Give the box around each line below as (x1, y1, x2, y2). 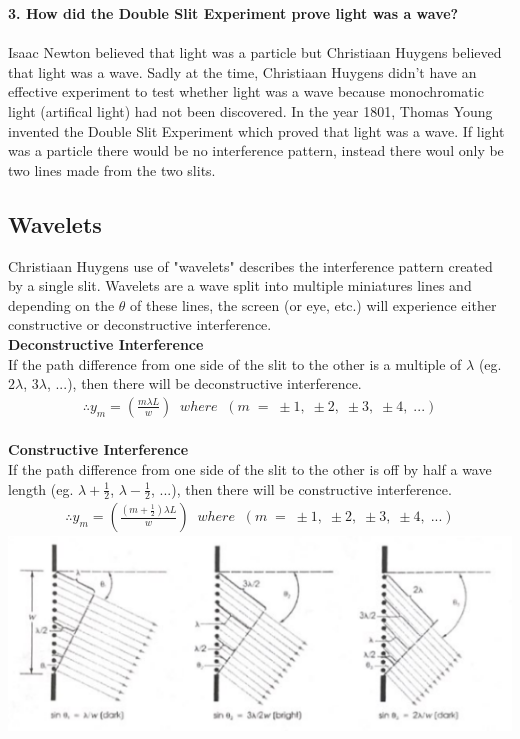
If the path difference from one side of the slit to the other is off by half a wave (8, 458, 492, 479)
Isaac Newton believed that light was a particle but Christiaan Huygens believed (8, 42, 502, 63)
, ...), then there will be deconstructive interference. (46, 373, 362, 394)
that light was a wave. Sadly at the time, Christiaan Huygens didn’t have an (8, 61, 477, 82)
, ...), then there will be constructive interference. (150, 478, 452, 499)
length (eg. (8, 478, 74, 499)
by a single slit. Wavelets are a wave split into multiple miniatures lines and (8, 275, 472, 296)
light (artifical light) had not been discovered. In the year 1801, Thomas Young (8, 100, 493, 121)
